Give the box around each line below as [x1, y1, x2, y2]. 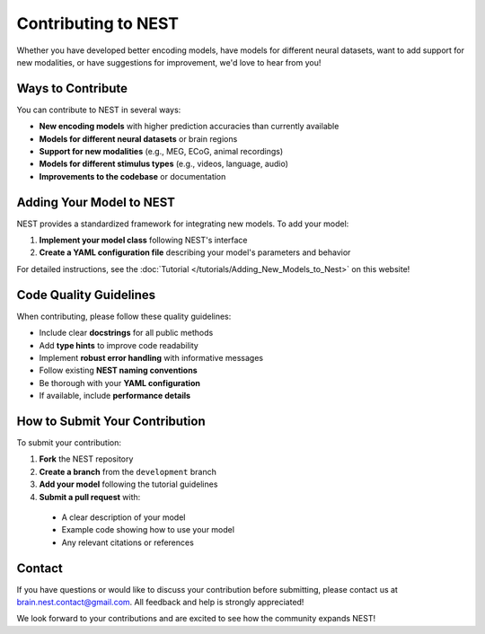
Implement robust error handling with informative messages [39, 352, 264, 363]
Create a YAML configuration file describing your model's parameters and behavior [39, 247, 351, 258]
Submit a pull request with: [39, 491, 141, 502]
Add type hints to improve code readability [39, 339, 199, 350]
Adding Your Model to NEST [16, 194, 175, 210]
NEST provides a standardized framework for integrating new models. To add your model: [16, 218, 349, 229]
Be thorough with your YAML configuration [39, 377, 201, 388]
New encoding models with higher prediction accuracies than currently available [39, 121, 339, 132]
